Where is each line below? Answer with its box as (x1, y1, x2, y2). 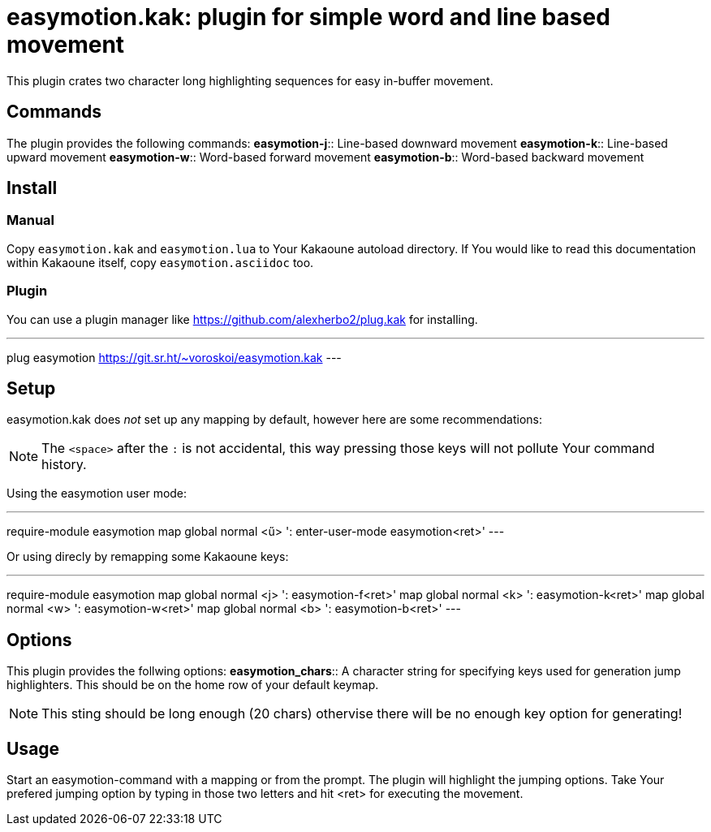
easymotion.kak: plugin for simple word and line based (6, 3, 610, 31)
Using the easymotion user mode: (6, 486, 187, 501)
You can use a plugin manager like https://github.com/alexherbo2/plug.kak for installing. (6, 312, 478, 326)
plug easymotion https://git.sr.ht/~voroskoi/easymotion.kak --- (6, 350, 342, 364)
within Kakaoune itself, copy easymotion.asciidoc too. (6, 255, 314, 269)
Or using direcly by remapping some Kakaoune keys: (6, 550, 289, 564)
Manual (6, 212, 55, 229)
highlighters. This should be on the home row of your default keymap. (6, 678, 379, 692)
